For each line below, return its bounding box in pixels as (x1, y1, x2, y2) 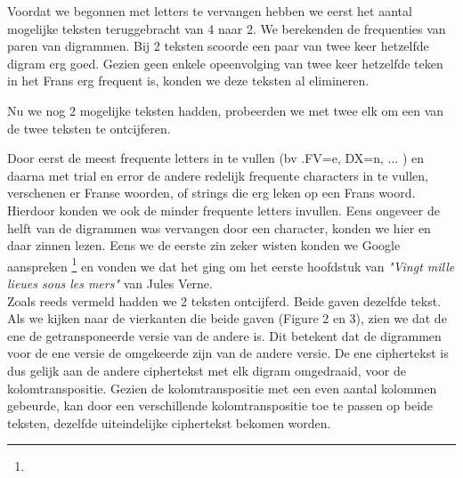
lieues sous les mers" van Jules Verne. (7, 273, 213, 292)
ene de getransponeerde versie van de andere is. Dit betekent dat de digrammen (7, 326, 442, 344)
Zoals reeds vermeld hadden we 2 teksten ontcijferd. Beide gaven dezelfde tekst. (7, 291, 442, 310)
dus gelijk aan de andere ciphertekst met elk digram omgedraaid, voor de (7, 361, 406, 379)
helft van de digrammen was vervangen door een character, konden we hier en (7, 218, 431, 237)
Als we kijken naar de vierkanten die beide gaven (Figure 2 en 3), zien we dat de (7, 309, 447, 328)
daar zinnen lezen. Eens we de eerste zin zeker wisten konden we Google (7, 236, 401, 255)
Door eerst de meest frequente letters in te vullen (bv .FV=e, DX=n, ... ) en (7, 149, 424, 167)
